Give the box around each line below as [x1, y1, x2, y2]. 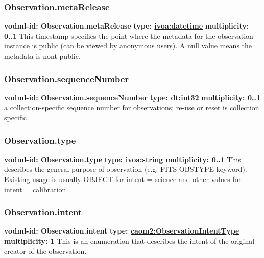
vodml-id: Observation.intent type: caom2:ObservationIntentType [4, 225, 239, 236]
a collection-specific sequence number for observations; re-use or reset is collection [4, 102, 259, 113]
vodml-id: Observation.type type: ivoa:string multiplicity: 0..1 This [4, 153, 241, 164]
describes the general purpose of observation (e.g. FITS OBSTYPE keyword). [4, 164, 247, 174]
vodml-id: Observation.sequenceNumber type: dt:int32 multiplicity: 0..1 [4, 92, 260, 102]
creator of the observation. [4, 245, 87, 256]
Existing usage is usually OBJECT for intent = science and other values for [4, 174, 242, 184]
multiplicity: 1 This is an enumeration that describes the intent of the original [4, 236, 255, 246]
